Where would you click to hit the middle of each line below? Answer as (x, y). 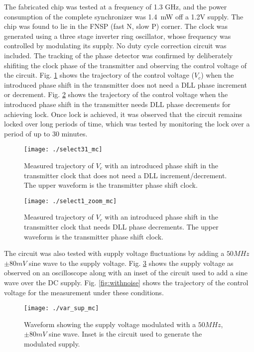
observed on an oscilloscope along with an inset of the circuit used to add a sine (126, 273)
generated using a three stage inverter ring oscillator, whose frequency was (118, 36)
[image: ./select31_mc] (63, 150)
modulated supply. (52, 344)
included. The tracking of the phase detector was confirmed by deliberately (119, 55)
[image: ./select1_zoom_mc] (70, 201)
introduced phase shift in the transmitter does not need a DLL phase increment (126, 84)
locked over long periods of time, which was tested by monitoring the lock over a (127, 124)
